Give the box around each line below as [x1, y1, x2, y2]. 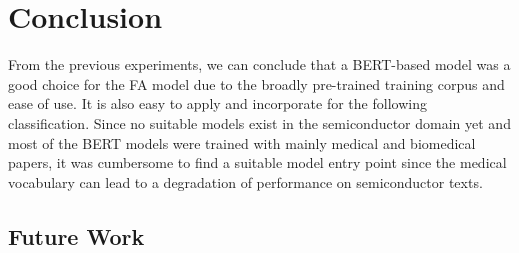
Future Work [8, 220, 145, 251]
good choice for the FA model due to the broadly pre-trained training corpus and [8, 73, 505, 94]
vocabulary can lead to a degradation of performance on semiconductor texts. [8, 171, 483, 192]
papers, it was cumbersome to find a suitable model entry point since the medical [8, 152, 507, 173]
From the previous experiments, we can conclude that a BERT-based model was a [8, 54, 511, 75]
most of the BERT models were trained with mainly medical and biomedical [8, 132, 476, 153]
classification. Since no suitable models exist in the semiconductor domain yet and [8, 112, 511, 133]
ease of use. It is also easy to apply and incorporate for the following [8, 93, 427, 114]
